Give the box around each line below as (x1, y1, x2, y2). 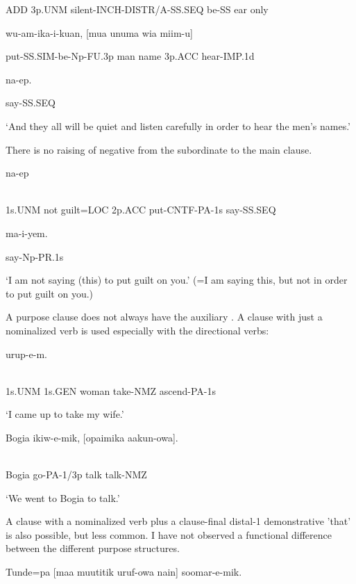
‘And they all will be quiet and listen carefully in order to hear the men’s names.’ (6, 118, 351, 133)
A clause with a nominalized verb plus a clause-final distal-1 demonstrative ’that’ (6, 514, 351, 528)
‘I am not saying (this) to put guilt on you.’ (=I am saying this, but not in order (6, 273, 348, 287)
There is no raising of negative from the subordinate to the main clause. (6, 142, 312, 156)
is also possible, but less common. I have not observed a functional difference (6, 527, 332, 542)
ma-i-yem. (6, 225, 48, 240)
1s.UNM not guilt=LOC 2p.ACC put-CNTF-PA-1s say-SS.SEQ (6, 202, 276, 217)
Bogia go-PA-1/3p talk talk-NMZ (6, 467, 147, 482)
